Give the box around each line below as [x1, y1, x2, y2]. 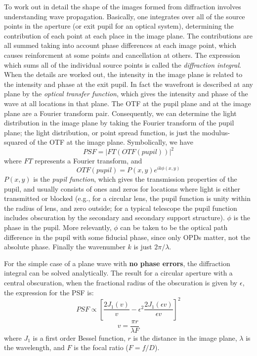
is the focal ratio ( [74, 342, 128, 353]
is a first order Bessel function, [33, 332, 126, 343]
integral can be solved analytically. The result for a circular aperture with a [4, 268, 233, 278]
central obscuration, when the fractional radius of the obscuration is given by [4, 277, 238, 288]
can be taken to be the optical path [120, 222, 228, 233]
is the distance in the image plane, [133, 332, 237, 343]
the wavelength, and [4, 342, 65, 353]
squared [4, 137, 28, 147]
